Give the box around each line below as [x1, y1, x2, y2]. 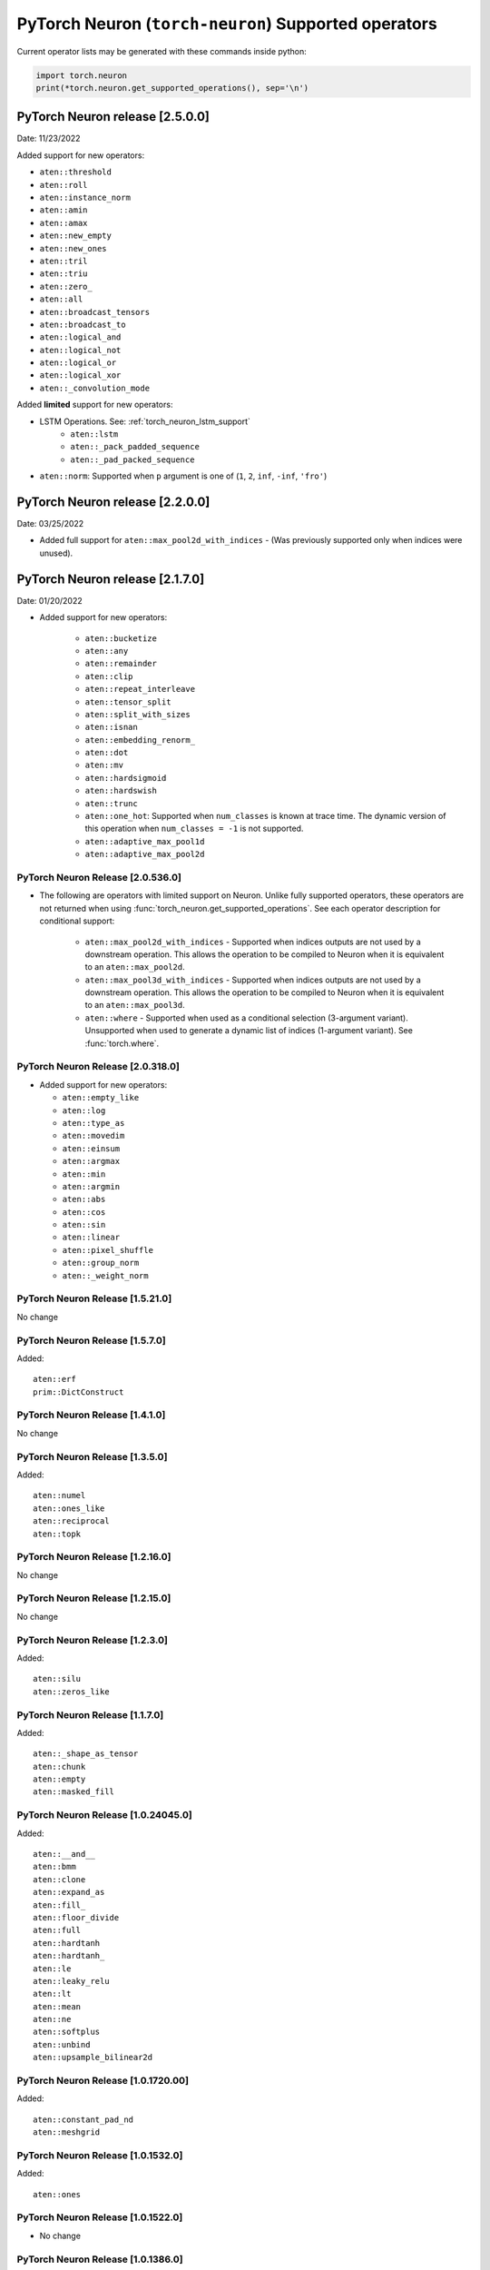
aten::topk [33, 1528, 82, 1539]
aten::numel [33, 1490, 86, 1501]
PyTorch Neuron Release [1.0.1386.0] [16, 2253, 183, 2265]
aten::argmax [62, 1156, 121, 1167]
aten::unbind [33, 2039, 91, 2049]
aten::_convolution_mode [39, 382, 150, 393]
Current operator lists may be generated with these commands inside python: [16, 45, 308, 56]
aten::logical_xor [39, 370, 122, 380]
